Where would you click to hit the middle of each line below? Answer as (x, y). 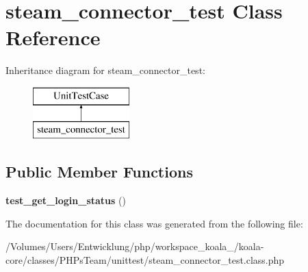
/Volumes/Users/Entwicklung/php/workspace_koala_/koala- (135, 246)
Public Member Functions (99, 172)
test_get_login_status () (66, 200)
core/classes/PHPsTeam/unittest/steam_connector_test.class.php (145, 260)
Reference (53, 37)
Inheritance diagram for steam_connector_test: (105, 70)
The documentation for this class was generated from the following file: (154, 223)
